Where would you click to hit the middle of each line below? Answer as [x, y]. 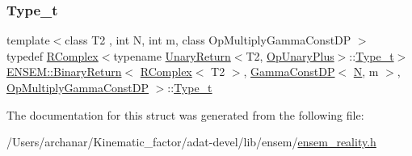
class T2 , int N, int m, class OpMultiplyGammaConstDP [208, 40]
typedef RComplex [53, 55]
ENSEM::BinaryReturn [64, 72]
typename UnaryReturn [172, 55]
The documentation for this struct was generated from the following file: [185, 114]
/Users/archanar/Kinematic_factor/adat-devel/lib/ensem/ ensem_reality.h [191, 142]
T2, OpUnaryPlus [290, 55]
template [28, 40]
